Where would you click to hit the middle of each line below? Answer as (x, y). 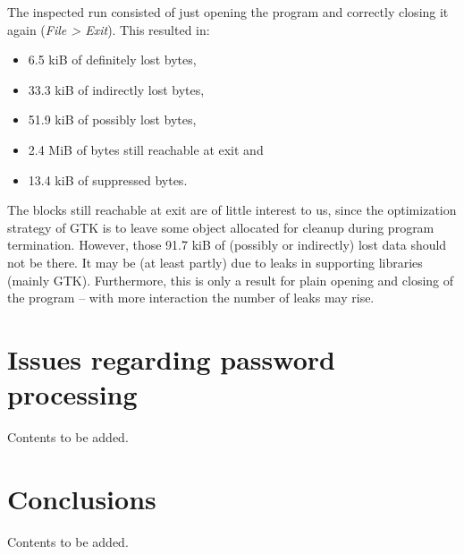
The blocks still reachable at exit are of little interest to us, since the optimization (232, 210)
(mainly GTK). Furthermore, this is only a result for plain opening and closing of (231, 280)
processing (72, 394)
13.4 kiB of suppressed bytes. (108, 179)
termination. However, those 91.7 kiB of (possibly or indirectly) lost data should (227, 245)
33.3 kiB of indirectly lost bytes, (116, 89)
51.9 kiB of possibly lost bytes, (112, 119)
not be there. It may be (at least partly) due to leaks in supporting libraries (215, 262)
